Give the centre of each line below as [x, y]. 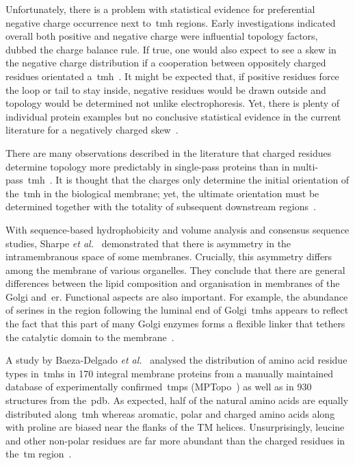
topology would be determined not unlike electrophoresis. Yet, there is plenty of [173, 103]
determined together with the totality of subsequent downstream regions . [161, 206]
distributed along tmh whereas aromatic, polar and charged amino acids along [170, 413]
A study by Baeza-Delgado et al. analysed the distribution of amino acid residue [176, 360]
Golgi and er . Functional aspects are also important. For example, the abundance [177, 296]
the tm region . [39, 454]
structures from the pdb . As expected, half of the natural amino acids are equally [177, 400]
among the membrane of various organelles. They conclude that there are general [175, 269]
